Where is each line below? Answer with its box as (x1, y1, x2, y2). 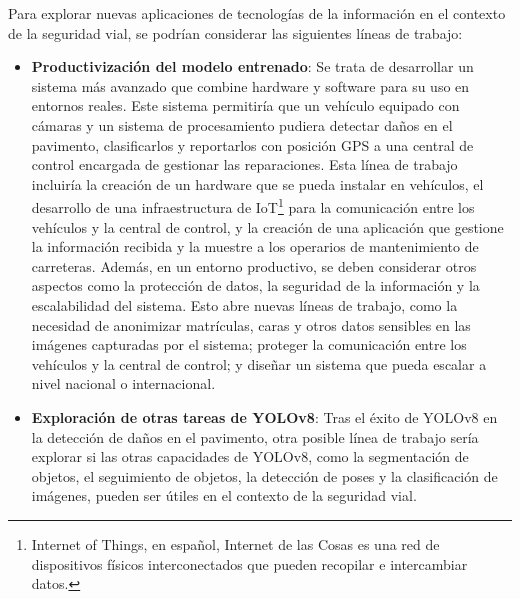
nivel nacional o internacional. (31, 373, 216, 394)
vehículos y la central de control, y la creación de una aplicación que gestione (31, 216, 504, 237)
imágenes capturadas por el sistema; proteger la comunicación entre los (31, 334, 467, 355)
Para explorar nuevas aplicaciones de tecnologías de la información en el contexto (8, 3, 506, 23)
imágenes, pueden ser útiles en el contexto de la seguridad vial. (31, 485, 417, 506)
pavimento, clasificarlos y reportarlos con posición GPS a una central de (31, 134, 474, 155)
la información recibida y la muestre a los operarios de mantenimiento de (31, 236, 479, 257)
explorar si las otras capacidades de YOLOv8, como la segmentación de (31, 446, 469, 467)
